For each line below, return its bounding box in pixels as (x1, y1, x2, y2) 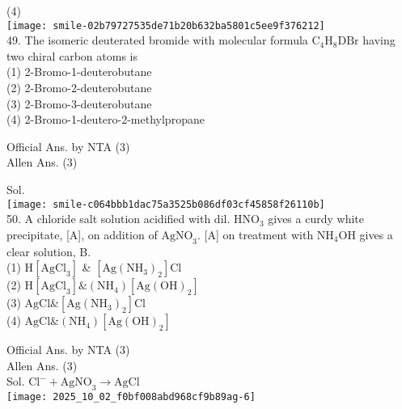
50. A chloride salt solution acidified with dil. (6, 210, 231, 227)
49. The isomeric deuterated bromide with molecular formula (6, 32, 308, 48)
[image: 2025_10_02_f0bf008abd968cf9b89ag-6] (6, 391, 256, 403)
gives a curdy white (268, 210, 364, 227)
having (362, 32, 396, 48)
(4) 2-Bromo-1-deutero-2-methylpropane (6, 111, 205, 128)
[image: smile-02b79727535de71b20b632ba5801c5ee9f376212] (6, 19, 325, 32)
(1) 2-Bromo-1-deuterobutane (6, 63, 152, 80)
